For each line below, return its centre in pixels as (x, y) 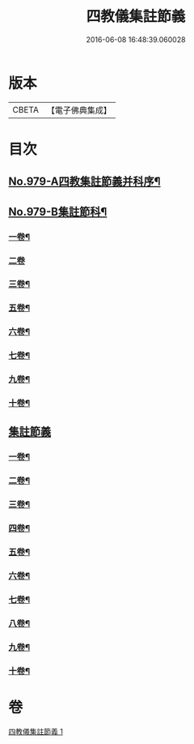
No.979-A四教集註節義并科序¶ (84, 182)
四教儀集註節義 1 (36, 731)
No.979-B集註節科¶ (58, 212)
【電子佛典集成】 (79, 110)
